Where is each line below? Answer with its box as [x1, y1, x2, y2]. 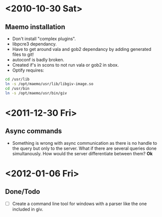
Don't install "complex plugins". [12, 36, 76, 42]
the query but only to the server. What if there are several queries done [12, 145, 157, 151]
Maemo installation [5, 23, 65, 31]
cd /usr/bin [5, 86, 30, 91]
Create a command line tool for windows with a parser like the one [12, 201, 147, 207]
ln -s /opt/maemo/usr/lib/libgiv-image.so [5, 81, 94, 87]
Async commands [5, 127, 63, 135]
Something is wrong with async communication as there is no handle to [12, 140, 158, 146]
